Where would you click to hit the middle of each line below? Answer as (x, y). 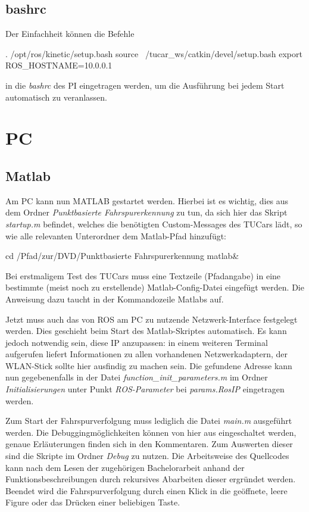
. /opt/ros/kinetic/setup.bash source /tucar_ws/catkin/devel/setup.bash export (154, 53)
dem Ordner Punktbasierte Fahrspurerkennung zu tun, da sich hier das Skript (146, 212)
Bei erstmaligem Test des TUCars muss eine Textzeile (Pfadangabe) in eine (143, 275)
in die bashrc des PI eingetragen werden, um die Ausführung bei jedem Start (145, 85)
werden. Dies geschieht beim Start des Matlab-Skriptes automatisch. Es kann (146, 331)
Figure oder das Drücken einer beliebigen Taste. (93, 502)
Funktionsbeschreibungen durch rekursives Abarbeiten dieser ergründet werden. (151, 479)
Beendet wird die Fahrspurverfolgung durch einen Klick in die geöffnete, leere (146, 490)
